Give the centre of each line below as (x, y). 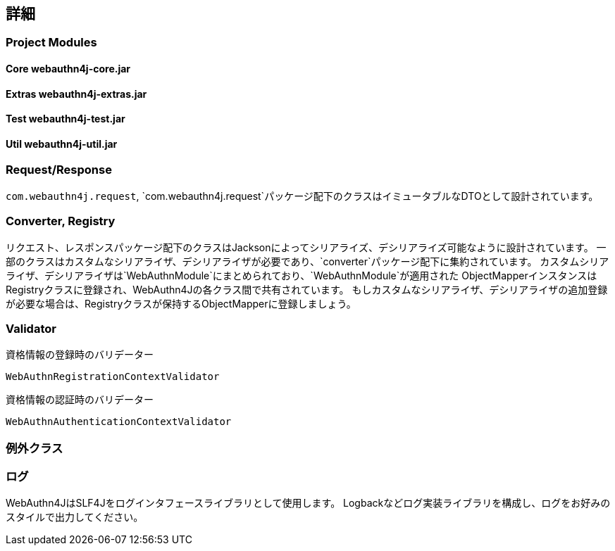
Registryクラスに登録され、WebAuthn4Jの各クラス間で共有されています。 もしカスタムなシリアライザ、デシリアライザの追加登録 (307, 289)
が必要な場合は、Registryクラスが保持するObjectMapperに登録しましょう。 (181, 303)
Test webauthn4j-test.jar (66, 119)
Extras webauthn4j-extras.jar (76, 94)
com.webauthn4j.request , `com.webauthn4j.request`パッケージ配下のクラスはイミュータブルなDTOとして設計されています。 (302, 196)
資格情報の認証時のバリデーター (80, 400)
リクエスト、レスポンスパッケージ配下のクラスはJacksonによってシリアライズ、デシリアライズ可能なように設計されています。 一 (306, 247)
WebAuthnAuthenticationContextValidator (119, 422)
